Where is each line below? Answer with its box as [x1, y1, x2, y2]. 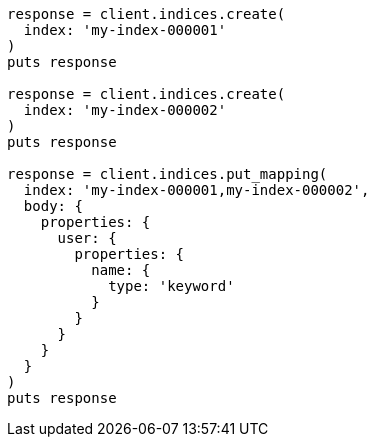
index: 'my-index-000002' [23, 102, 227, 118]
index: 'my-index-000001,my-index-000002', [23, 182, 370, 198]
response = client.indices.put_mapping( [7, 166, 328, 182]
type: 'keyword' [108, 278, 235, 294]
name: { [91, 262, 151, 278]
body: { [23, 198, 83, 214]
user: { [57, 230, 117, 246]
